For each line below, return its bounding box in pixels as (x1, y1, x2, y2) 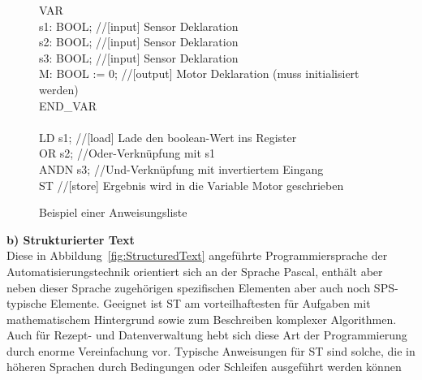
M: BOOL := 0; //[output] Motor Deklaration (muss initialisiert (39, 65, 360, 82)
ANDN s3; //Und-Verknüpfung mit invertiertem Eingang (39, 160, 324, 177)
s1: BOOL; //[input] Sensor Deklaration (39, 17, 239, 34)
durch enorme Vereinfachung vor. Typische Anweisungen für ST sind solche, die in (6, 342, 416, 359)
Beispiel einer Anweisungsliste (39, 204, 187, 221)
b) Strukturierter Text (6, 231, 135, 248)
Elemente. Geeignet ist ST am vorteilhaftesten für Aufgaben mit (50, 295, 371, 312)
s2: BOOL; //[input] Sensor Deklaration (39, 33, 239, 50)
